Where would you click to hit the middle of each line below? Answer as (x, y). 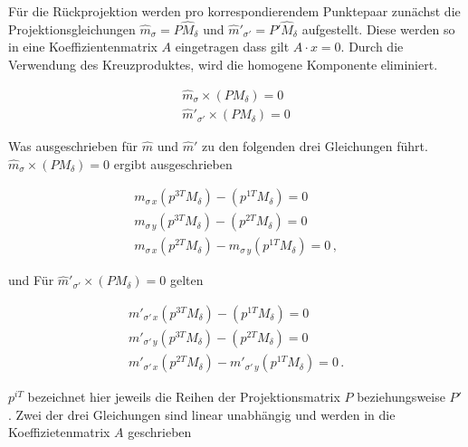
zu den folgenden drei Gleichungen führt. (315, 146)
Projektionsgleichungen (72, 29)
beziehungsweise (401, 397)
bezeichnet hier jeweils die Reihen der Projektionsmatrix (184, 397)
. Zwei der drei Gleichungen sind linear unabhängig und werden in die (202, 414)
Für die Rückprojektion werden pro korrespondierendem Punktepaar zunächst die (234, 11)
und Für (31, 280)
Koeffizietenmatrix (59, 432)
